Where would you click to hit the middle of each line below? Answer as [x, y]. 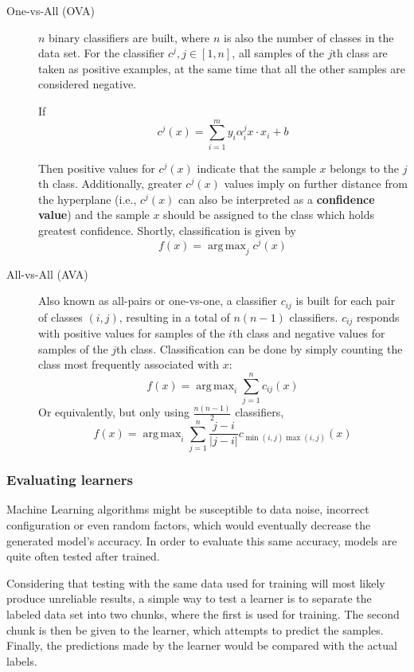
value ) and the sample [94, 215]
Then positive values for [97, 168]
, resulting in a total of [174, 316]
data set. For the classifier [102, 53]
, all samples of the [278, 53]
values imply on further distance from [316, 184]
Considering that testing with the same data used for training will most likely [196, 582]
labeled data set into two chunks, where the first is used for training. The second [203, 613]
